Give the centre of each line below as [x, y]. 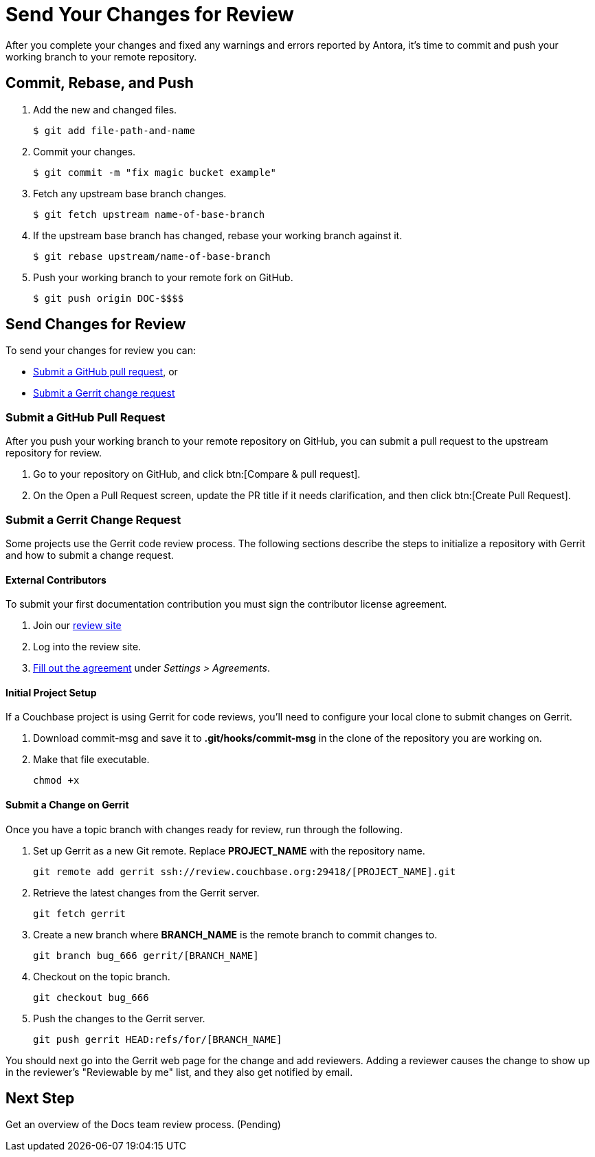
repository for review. [54, 453]
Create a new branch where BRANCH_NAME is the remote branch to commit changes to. [235, 934]
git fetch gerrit [79, 913]
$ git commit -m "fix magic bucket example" [155, 172]
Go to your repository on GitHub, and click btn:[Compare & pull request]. [197, 474]
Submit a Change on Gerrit [67, 804]
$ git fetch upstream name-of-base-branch [149, 214]
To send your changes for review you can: [101, 351]
